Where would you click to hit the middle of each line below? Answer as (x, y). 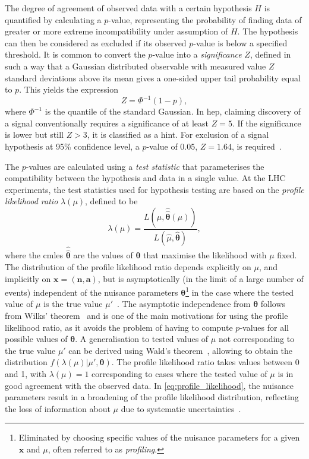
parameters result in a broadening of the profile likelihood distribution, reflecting (152, 397)
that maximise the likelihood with (205, 255)
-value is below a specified (240, 42)
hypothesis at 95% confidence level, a (72, 146)
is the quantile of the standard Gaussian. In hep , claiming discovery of (173, 111)
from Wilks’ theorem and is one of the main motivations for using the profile (146, 315)
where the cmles (34, 255)
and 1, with (26, 373)
